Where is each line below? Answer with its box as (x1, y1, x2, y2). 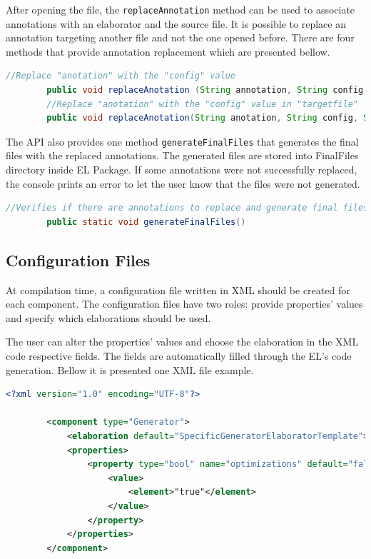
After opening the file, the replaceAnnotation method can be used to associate (6, 2, 355, 16)
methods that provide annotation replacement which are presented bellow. (6, 44, 330, 59)
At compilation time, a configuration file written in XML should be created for (6, 282, 350, 297)
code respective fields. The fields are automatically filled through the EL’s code (6, 348, 352, 363)
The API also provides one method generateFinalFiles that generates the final (6, 134, 359, 148)
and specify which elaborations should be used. (6, 310, 211, 325)
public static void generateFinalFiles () (46, 216, 246, 227)
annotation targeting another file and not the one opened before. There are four (6, 30, 355, 45)
